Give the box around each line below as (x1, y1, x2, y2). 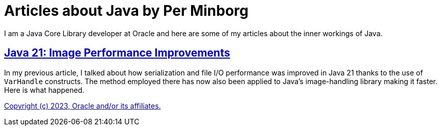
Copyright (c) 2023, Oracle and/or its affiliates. (4, 101, 161, 110)
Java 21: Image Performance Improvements (4, 46, 230, 60)
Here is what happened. (4, 85, 85, 94)
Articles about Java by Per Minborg (4, 2, 249, 19)
